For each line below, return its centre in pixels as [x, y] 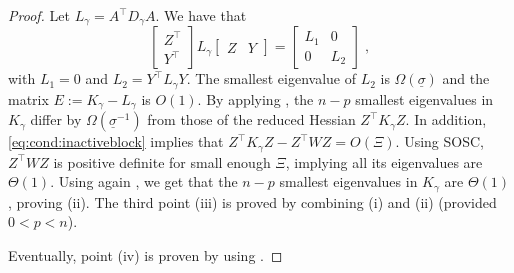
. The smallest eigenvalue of [271, 78]
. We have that [201, 15]
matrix [28, 98]
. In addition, [446, 119]
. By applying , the [255, 98]
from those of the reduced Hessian [251, 119]
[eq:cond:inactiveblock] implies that [116, 141]
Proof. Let [39, 15]
